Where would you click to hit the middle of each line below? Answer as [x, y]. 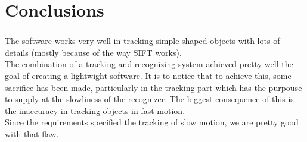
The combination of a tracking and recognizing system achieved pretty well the [149, 64]
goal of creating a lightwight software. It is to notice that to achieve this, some [148, 76]
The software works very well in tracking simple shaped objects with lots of [142, 41]
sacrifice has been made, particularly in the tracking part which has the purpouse [153, 87]
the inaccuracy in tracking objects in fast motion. [95, 110]
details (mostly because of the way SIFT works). [93, 52]
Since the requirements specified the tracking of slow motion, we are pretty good [152, 122]
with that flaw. [32, 134]
